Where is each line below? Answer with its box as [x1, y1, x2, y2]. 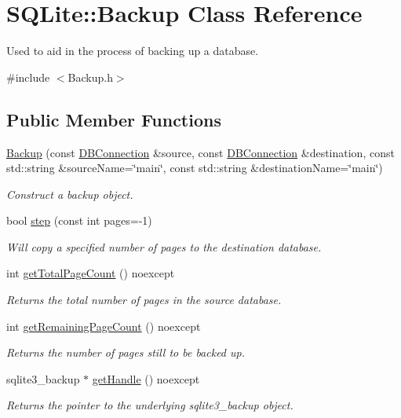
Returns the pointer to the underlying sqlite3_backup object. [6, 397, 293, 413]
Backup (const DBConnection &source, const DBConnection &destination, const [6, 144, 395, 160]
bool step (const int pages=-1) [6, 212, 152, 229]
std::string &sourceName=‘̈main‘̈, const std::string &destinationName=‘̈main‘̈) [6, 159, 383, 176]
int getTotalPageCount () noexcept [6, 265, 175, 281]
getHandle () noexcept [92, 370, 200, 387]
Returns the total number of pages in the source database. [6, 291, 282, 308]
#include [6, 68, 50, 85]
